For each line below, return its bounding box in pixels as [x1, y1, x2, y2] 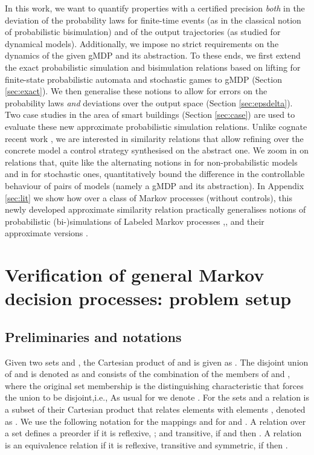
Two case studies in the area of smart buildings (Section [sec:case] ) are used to [5, 108, 295, 121]
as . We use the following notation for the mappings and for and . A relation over [5, 415, 306, 427]
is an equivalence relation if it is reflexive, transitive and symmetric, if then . [5, 438, 288, 451]
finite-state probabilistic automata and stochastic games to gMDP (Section [5, 73, 282, 85]
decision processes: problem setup [5, 286, 292, 311]
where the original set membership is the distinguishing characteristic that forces [5, 379, 304, 392]
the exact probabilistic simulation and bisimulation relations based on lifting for [5, 60, 301, 73]
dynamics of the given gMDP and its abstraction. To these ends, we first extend [5, 49, 301, 62]
